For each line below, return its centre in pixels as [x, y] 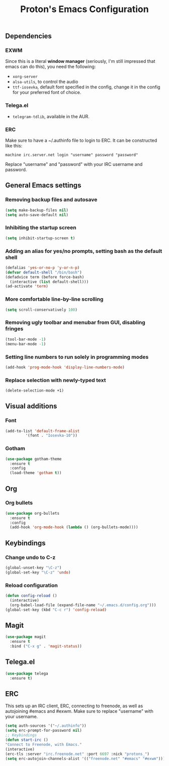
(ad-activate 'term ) [27, 286]
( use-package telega [27, 674]
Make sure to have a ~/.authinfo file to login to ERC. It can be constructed [81, 140]
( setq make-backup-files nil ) [37, 210]
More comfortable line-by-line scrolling [54, 299]
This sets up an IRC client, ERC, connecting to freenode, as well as [74, 706]
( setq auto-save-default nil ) [37, 215]
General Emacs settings [43, 185]
